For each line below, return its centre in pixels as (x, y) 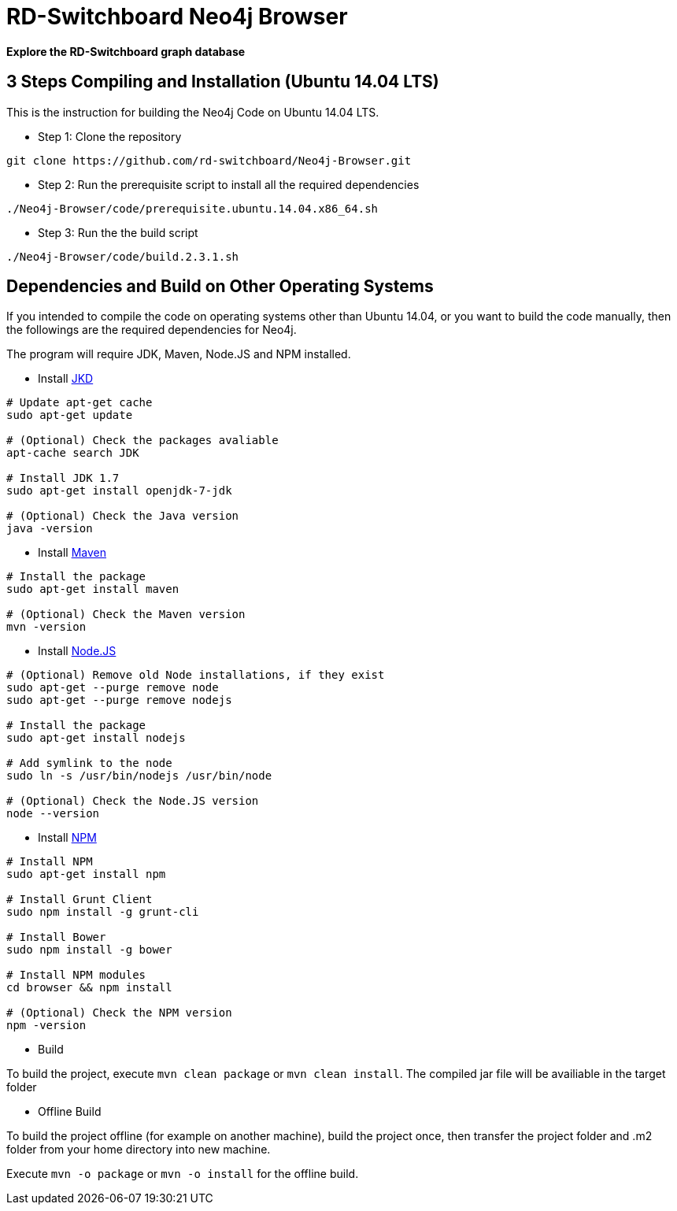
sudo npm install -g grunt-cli (103, 912)
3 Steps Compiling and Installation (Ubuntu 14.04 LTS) (223, 82)
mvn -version (46, 627)
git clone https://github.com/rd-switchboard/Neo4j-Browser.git (209, 160)
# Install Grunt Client (80, 900)
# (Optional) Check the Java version (123, 516)
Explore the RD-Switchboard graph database (126, 51)
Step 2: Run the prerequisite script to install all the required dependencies (229, 184)
